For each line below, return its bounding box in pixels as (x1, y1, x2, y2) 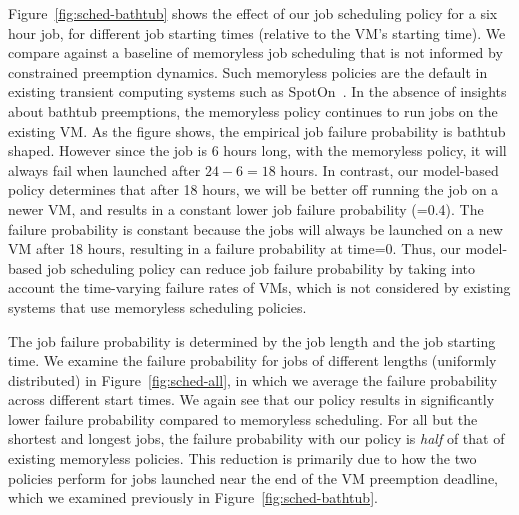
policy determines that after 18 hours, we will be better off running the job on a (8, 179, 499, 200)
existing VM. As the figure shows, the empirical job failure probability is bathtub (8, 120, 506, 141)
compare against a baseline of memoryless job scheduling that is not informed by (8, 42, 503, 63)
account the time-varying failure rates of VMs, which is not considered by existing (8, 277, 511, 298)
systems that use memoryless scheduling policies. (8, 296, 307, 317)
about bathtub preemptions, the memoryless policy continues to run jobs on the (8, 100, 498, 121)
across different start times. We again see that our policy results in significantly (8, 389, 495, 410)
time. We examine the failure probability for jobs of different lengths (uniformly (8, 350, 497, 371)
